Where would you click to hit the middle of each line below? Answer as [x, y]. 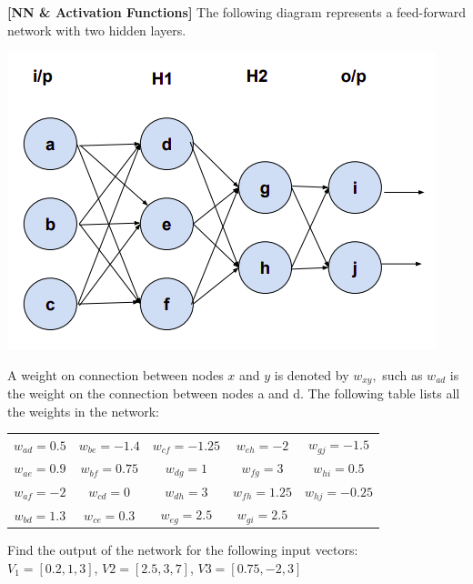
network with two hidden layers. [97, 30]
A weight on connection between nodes [116, 374]
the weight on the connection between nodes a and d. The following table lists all [234, 393]
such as [403, 374]
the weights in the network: [83, 411]
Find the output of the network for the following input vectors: [183, 550]
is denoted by [312, 374]
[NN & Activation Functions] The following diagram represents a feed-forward [236, 12]
